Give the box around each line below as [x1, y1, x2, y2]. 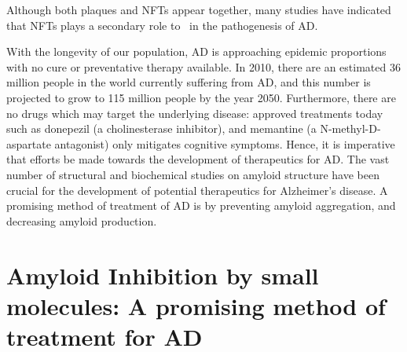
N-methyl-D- [320, 120, 381, 137]
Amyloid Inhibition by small [6, 258, 319, 291]
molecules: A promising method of [6, 289, 386, 321]
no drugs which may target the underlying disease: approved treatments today [6, 104, 383, 121]
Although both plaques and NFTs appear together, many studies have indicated [6, 2, 391, 17]
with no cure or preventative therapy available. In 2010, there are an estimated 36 [6, 58, 401, 75]
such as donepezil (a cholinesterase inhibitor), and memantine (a [6, 120, 317, 137]
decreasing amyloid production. [6, 212, 157, 229]
